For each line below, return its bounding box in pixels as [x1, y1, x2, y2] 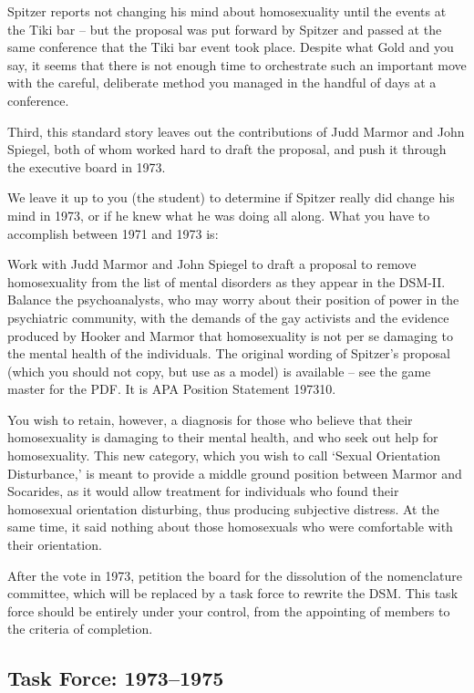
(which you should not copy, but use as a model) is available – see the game [7, 361, 431, 380]
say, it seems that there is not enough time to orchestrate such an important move [7, 55, 467, 74]
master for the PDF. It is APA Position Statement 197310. [7, 379, 336, 398]
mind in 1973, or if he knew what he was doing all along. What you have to [7, 205, 430, 224]
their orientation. [7, 535, 102, 554]
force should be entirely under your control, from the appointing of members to [7, 601, 450, 620]
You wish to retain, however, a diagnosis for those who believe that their [7, 409, 413, 429]
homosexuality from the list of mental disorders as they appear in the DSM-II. [7, 272, 446, 291]
